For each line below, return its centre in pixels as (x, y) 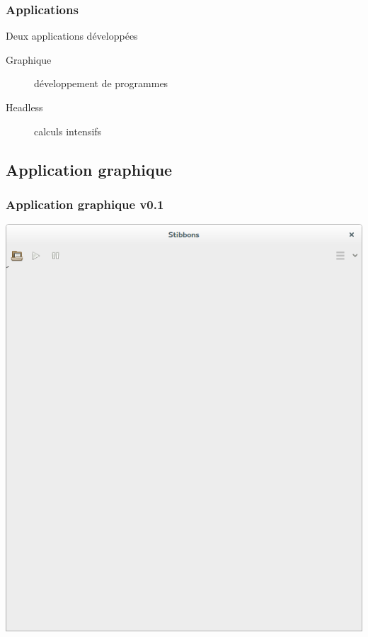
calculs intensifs (68, 131)
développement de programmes (101, 83)
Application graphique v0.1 (85, 204)
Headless (24, 107)
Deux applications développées (72, 36)
